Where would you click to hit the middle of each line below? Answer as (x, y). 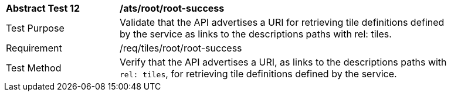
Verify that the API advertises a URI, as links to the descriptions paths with (283, 62)
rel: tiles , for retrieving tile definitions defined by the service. (258, 74)
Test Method (34, 68)
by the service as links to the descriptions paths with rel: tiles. (256, 34)
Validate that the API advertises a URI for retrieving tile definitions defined (282, 22)
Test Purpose (35, 28)
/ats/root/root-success (172, 8)
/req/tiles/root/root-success (181, 48)
